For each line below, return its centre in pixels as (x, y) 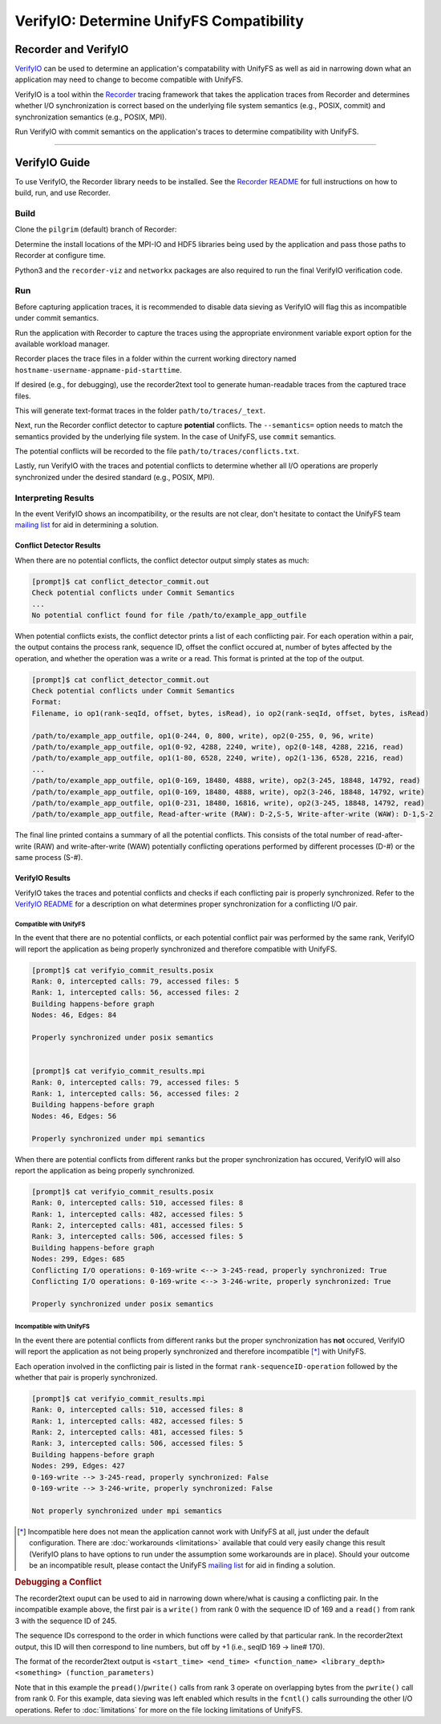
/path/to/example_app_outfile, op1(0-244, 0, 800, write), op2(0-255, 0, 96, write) (203, 736)
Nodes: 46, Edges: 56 (74, 1116)
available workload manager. (62, 344)
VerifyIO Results (43, 878)
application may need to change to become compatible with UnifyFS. (129, 79)
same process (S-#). (49, 858)
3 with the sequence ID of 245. (66, 1621)
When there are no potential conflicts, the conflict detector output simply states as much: (162, 560)
